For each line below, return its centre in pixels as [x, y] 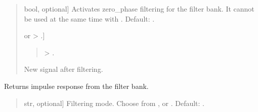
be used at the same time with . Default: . [89, 18]
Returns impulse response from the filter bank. [76, 86]
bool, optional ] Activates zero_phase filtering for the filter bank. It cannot [139, 9]
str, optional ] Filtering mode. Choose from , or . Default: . [114, 103]
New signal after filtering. [63, 69]
